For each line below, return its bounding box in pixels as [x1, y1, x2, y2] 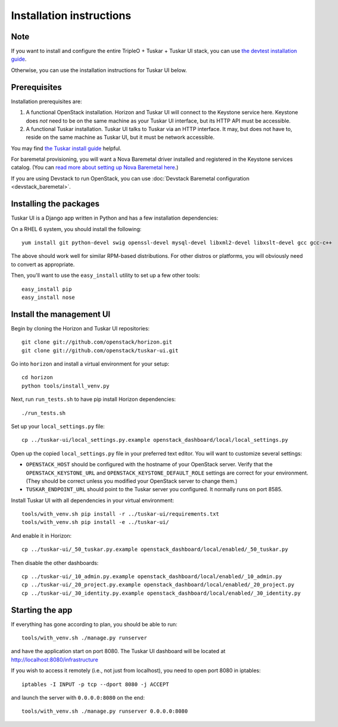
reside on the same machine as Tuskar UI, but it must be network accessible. [26, 134, 215, 141]
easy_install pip [21, 286, 72, 292]
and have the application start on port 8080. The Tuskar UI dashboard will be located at [11, 648, 226, 655]
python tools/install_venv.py [21, 382, 110, 389]
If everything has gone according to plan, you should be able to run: [11, 620, 178, 628]
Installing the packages [11, 199, 100, 209]
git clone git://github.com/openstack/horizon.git [21, 339, 173, 345]
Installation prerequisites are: [11, 98, 83, 105]
